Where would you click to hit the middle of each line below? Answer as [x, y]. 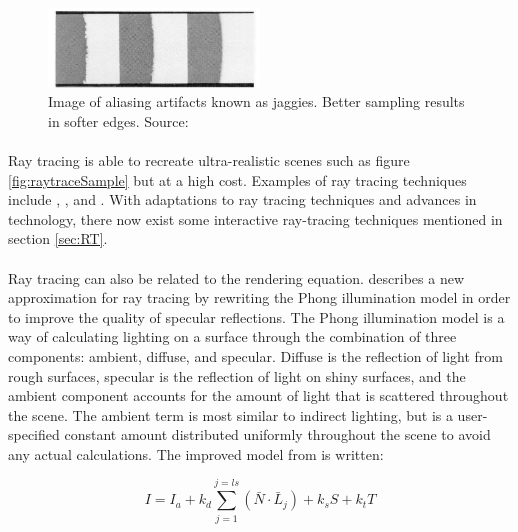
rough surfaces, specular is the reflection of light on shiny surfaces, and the [237, 375]
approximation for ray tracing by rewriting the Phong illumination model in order [259, 297]
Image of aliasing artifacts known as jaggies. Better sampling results [256, 101]
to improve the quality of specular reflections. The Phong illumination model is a [256, 316]
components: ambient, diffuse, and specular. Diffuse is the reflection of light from [255, 355]
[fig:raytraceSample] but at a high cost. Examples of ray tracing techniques [237, 179]
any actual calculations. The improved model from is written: [196, 453]
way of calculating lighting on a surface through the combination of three [232, 336]
